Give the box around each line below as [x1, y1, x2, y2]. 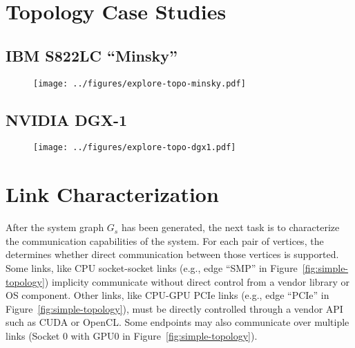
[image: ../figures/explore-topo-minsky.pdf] [33, 78, 246, 89]
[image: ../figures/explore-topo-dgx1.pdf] [33, 143, 236, 153]
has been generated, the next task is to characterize [121, 220, 340, 235]
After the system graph [6, 220, 104, 235]
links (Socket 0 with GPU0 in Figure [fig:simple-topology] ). [6, 328, 258, 342]
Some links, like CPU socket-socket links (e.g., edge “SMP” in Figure [6, 261, 298, 275]
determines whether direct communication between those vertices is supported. [6, 247, 339, 262]
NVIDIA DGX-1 [6, 109, 128, 130]
